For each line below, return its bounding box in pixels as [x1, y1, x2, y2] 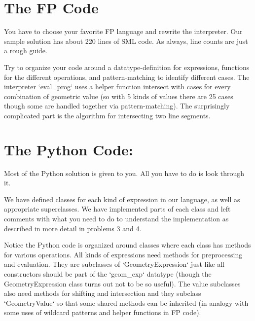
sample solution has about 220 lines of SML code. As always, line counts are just [4, 36, 248, 46]
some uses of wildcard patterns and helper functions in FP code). [4, 307, 201, 318]
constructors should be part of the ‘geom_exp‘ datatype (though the [4, 268, 212, 279]
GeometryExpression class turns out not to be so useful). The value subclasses [4, 278, 241, 288]
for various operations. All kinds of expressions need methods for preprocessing [4, 249, 243, 259]
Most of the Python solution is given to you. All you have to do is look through [4, 168, 245, 178]
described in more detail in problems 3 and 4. [4, 223, 142, 233]
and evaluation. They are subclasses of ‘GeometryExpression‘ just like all [4, 259, 225, 269]
